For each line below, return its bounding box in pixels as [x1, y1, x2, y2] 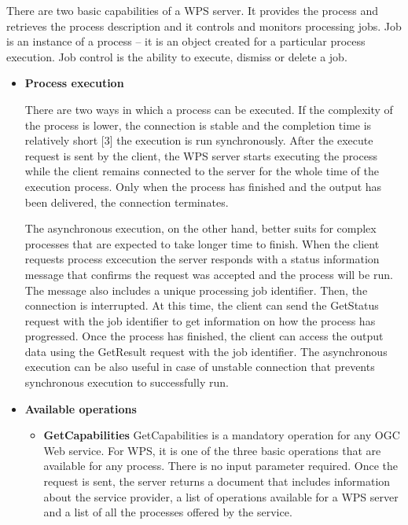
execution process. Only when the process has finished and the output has [24, 178, 382, 194]
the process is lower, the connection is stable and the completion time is [24, 116, 372, 133]
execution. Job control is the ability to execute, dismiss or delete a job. [6, 48, 347, 64]
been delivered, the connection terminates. [24, 193, 229, 210]
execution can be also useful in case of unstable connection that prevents [24, 358, 375, 375]
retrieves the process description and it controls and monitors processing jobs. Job [6, 17, 402, 34]
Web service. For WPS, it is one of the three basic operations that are [43, 442, 381, 458]
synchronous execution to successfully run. [24, 374, 229, 391]
